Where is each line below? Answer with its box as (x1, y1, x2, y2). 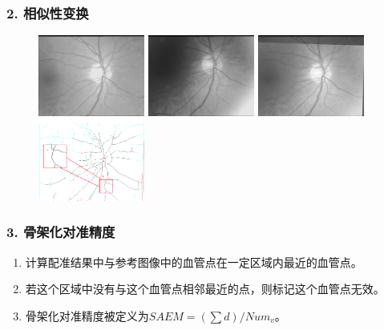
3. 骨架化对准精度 (6, 222, 115, 242)
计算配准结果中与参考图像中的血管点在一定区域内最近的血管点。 (25, 253, 362, 270)
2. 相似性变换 (6, 2, 89, 22)
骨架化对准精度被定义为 (25, 307, 149, 324)
